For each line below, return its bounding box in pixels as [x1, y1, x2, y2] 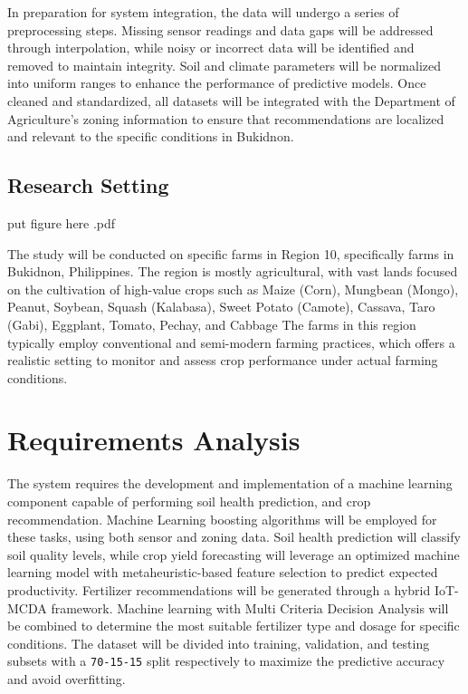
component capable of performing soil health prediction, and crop [7, 492, 371, 511]
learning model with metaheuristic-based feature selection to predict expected [7, 563, 438, 582]
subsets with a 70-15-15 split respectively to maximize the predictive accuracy [7, 651, 445, 670]
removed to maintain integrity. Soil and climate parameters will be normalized [7, 55, 441, 74]
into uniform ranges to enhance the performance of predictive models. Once [7, 73, 426, 92]
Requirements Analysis [7, 421, 301, 458]
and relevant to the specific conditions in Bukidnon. [7, 127, 294, 146]
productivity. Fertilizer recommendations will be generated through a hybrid [7, 580, 431, 599]
